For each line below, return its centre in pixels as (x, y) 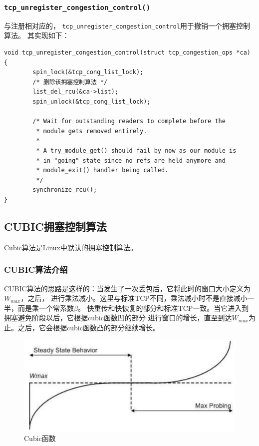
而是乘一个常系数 (46, 308)
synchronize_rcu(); (65, 190)
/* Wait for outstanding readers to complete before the (129, 121)
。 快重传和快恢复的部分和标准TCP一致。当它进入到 (163, 308)
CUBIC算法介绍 (36, 270)
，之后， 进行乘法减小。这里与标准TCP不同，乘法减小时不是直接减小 (134, 298)
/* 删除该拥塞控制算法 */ (70, 82)
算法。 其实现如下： (37, 35)
